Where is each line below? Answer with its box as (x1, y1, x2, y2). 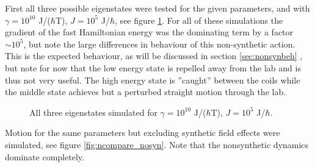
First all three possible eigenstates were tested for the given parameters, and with (5, 2, 310, 14)
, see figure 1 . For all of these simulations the (115, 13, 283, 26)
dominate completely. (5, 150, 84, 163)
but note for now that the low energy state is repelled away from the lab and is (5, 61, 301, 74)
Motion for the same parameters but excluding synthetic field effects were (5, 126, 280, 139)
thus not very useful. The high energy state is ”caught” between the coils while (5, 73, 300, 86)
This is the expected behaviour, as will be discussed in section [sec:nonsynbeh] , (5, 49, 303, 62)
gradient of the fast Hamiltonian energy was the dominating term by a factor (5, 26, 294, 38)
